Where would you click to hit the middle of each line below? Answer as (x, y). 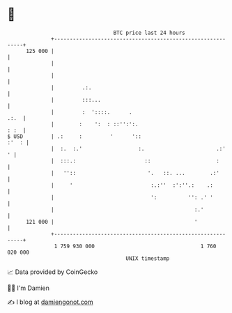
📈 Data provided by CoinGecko (53, 272)
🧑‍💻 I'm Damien (29, 288)
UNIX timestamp (148, 258)
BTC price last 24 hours (149, 33)
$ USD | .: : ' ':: (74, 136)
